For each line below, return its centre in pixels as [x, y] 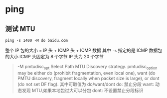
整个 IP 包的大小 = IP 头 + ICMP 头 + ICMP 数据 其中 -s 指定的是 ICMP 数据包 [84, 50]
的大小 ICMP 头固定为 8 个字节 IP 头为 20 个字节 [54, 56]
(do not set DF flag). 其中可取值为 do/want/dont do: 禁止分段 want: [86, 84]
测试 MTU [20, 29]
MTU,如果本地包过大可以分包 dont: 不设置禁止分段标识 [87, 90]
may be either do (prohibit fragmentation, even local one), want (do [86, 73]
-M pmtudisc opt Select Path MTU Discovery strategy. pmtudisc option [87, 67]
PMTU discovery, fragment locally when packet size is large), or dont [88, 78]
